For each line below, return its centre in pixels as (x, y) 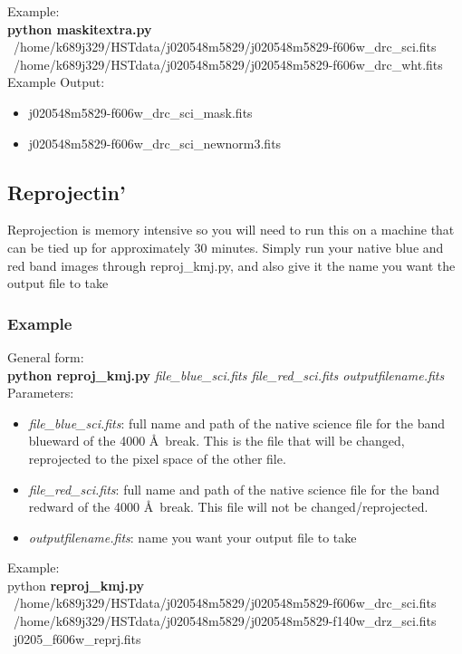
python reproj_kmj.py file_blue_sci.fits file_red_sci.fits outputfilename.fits (226, 375)
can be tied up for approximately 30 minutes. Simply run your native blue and (226, 247)
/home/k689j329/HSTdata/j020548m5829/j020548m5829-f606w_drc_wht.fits (228, 64)
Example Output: (56, 82)
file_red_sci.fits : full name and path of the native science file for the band (234, 489)
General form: (46, 356)
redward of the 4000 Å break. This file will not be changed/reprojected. (228, 507)
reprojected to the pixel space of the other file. (157, 458)
